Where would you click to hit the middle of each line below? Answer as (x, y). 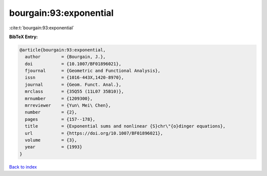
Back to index (23, 167)
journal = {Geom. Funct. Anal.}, (73, 85)
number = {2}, (51, 112)
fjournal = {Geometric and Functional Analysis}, (93, 71)
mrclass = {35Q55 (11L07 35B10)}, (74, 91)
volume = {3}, (51, 140)
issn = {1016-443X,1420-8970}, (74, 78)
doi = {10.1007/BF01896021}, (73, 64)
